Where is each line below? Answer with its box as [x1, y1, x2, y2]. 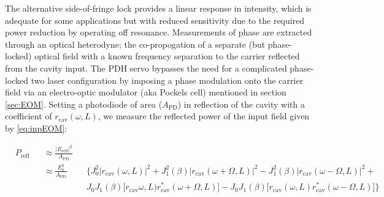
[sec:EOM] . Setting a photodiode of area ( [5, 97, 163, 110]
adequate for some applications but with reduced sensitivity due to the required [5, 13, 305, 26]
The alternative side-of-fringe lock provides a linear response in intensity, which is [5, 2, 312, 14]
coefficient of [5, 110, 52, 122]
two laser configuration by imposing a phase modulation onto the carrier [31, 73, 304, 86]
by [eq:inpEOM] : [5, 121, 67, 134]
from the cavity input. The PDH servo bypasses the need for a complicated [5, 61, 287, 74]
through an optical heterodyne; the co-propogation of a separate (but [5, 37, 266, 50]
